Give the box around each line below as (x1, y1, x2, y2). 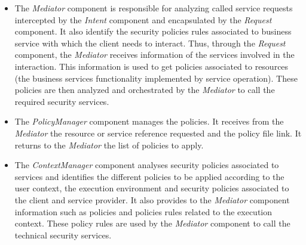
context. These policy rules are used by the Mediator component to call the (14, 217, 290, 230)
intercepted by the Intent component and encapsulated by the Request (14, 13, 272, 26)
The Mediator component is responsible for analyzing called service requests (14, 2, 293, 14)
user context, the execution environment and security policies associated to (14, 182, 289, 194)
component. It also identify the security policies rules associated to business (14, 25, 292, 38)
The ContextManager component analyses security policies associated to (14, 159, 279, 171)
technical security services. (14, 228, 112, 241)
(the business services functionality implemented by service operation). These (14, 72, 298, 84)
